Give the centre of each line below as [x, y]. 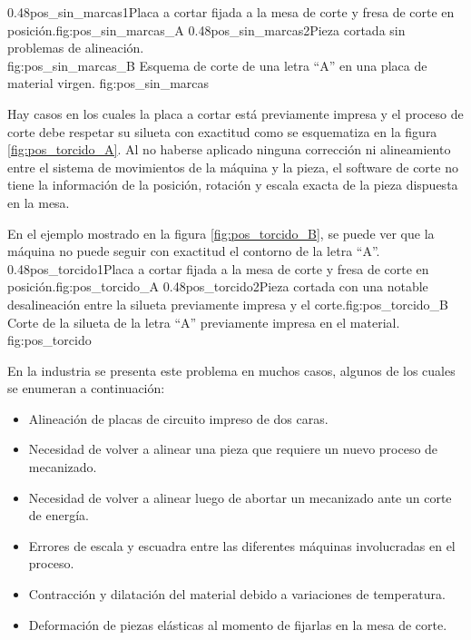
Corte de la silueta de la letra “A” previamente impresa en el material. [204, 322]
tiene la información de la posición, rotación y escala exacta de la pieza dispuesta [233, 185]
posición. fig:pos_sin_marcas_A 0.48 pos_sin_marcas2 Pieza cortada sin [206, 30]
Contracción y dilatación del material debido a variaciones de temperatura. [237, 594]
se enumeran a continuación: [86, 388]
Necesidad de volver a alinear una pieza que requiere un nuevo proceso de [233, 449]
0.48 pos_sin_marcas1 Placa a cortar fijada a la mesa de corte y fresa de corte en [231, 12]
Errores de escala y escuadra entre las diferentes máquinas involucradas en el [242, 545]
